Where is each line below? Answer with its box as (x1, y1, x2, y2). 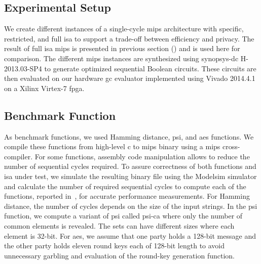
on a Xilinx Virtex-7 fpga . (4, 82, 85, 93)
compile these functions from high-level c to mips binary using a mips (4, 141, 220, 152)
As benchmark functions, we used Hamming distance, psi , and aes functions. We (4, 131, 254, 142)
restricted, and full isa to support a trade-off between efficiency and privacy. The (4, 33, 254, 43)
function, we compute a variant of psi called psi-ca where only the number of (4, 210, 243, 221)
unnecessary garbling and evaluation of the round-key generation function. (4, 250, 235, 260)
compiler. (4, 151, 33, 161)
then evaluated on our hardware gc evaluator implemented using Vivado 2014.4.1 (4, 73, 255, 83)
